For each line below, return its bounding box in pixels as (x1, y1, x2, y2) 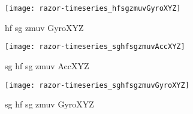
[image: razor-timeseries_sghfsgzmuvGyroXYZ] (5, 81, 189, 90)
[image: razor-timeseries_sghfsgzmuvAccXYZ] (5, 42, 185, 51)
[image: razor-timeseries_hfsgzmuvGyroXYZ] (5, 4, 181, 13)
